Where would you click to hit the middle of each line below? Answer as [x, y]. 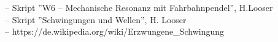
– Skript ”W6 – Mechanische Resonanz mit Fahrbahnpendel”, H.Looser [139, 7]
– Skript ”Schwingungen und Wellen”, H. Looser [96, 19]
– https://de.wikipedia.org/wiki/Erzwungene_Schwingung [115, 31]
